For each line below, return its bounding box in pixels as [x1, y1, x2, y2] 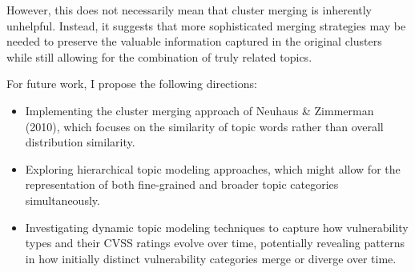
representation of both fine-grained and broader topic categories [25, 176, 339, 193]
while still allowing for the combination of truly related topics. [6, 48, 312, 65]
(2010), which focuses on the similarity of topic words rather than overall [25, 118, 384, 134]
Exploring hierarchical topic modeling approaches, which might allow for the [25, 160, 401, 177]
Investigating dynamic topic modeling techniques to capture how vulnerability [25, 218, 409, 235]
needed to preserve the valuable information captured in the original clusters [6, 33, 382, 50]
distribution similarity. [25, 134, 135, 150]
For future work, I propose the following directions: [6, 75, 257, 92]
